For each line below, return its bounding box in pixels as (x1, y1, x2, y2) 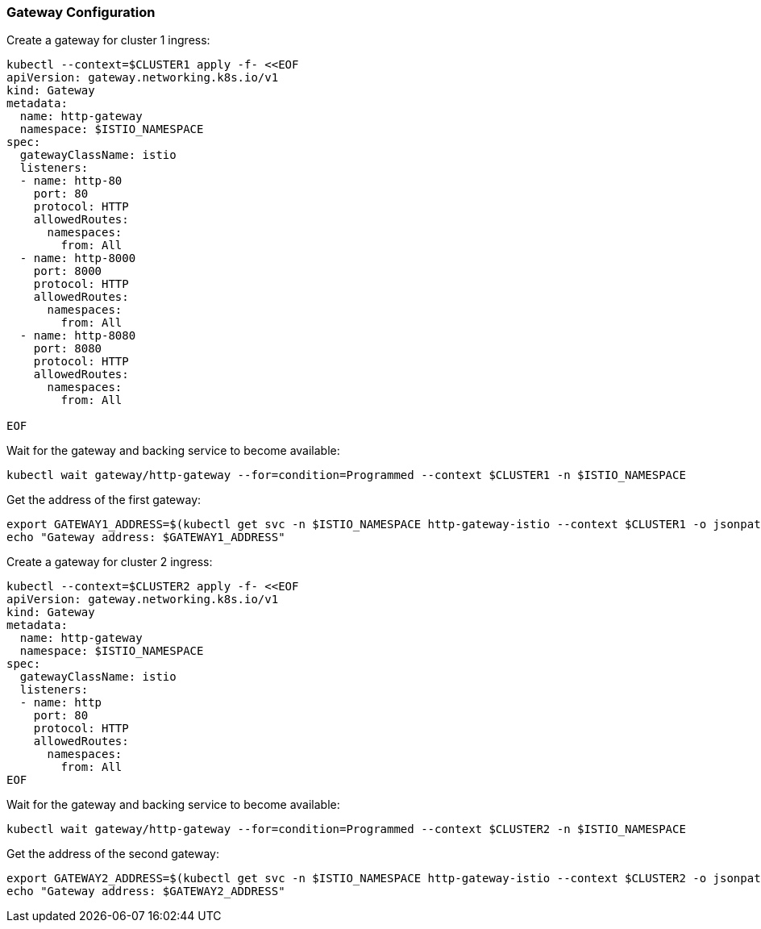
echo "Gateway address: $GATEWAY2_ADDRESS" (6, 885, 285, 898)
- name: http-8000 (19, 252, 136, 265)
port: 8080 (33, 342, 102, 356)
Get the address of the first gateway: (6, 493, 202, 507)
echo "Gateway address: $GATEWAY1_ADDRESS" (6, 531, 285, 544)
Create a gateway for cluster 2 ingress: (6, 555, 213, 569)
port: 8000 (33, 265, 102, 278)
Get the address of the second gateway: (6, 847, 220, 861)
